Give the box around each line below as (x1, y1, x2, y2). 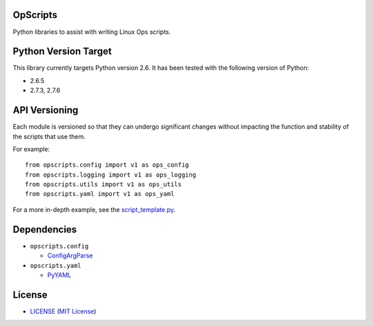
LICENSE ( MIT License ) (30, 307, 97, 315)
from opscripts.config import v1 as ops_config (25, 161, 189, 169)
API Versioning (12, 105, 79, 116)
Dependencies (12, 224, 77, 235)
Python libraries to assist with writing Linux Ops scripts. (12, 28, 171, 36)
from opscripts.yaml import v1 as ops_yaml (25, 190, 175, 198)
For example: (12, 145, 50, 153)
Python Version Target (12, 46, 112, 57)
